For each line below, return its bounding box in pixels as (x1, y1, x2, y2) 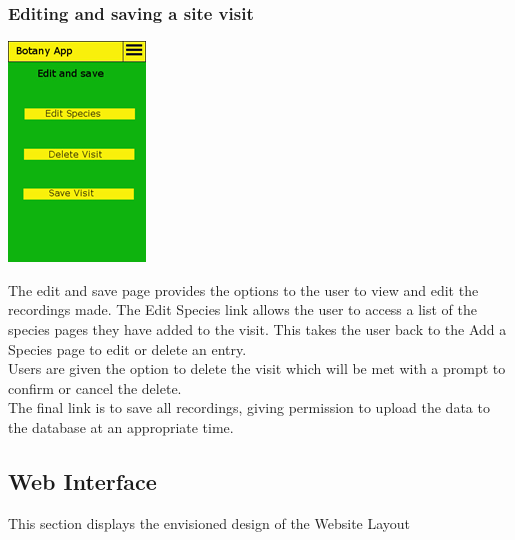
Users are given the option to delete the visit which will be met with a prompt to (8, 358, 506, 379)
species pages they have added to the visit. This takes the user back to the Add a (8, 319, 507, 339)
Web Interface (8, 465, 157, 496)
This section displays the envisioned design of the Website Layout (8, 512, 411, 533)
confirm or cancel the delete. (8, 377, 182, 398)
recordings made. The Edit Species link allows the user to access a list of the (8, 299, 478, 320)
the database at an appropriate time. (8, 416, 234, 437)
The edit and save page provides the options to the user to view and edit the (8, 279, 479, 300)
